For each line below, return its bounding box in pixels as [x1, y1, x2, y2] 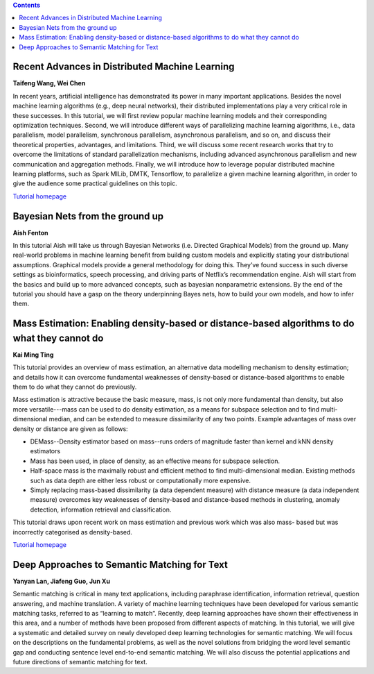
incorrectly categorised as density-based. [12, 528, 133, 536]
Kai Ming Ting [12, 351, 54, 359]
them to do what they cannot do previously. [12, 382, 137, 391]
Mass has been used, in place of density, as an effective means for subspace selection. [30, 457, 280, 465]
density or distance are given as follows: [12, 424, 128, 433]
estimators [30, 447, 61, 455]
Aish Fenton [12, 228, 48, 237]
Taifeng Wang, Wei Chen [12, 79, 86, 87]
